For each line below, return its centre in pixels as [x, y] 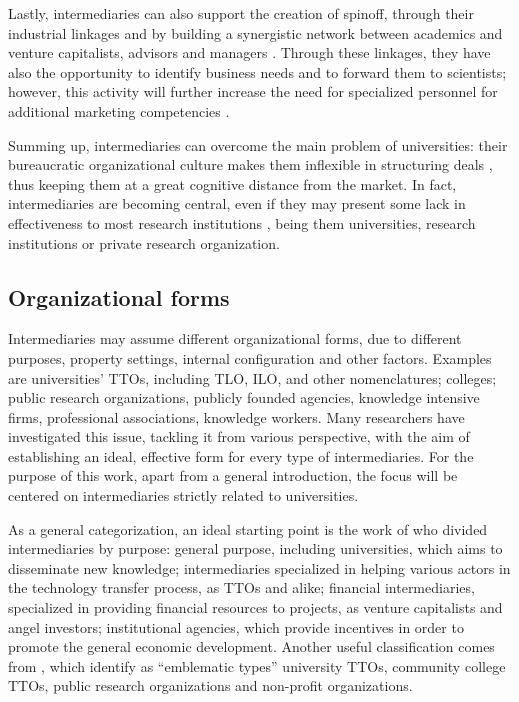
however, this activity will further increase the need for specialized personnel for [253, 91]
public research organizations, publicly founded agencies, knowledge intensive [244, 397]
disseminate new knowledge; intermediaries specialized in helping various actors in [259, 567]
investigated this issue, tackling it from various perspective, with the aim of [239, 436]
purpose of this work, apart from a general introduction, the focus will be [233, 475]
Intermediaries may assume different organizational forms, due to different [235, 338]
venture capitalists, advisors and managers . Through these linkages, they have [249, 52]
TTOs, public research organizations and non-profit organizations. [210, 685]
